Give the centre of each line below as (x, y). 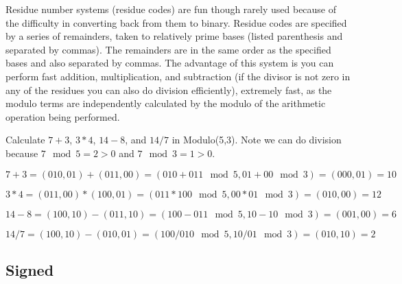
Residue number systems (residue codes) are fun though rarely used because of (171, 9)
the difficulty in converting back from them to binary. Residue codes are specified (176, 22)
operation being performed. (63, 116)
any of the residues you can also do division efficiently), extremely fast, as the (169, 90)
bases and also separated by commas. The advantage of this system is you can (170, 63)
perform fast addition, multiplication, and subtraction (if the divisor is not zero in (178, 76)
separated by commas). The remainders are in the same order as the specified (168, 49)
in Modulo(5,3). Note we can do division (257, 140)
